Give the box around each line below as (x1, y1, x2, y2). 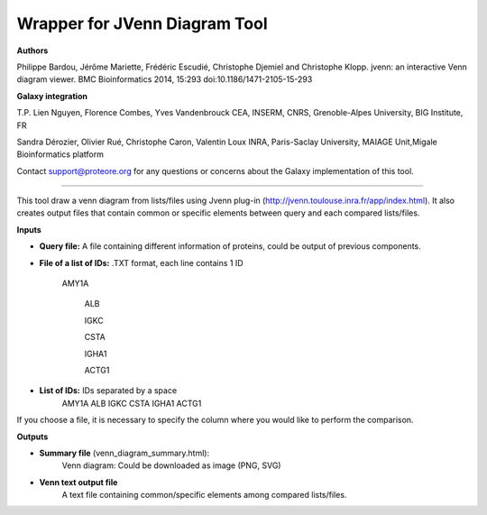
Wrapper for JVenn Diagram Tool (16, 14, 268, 33)
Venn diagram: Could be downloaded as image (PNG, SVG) (61, 460, 281, 471)
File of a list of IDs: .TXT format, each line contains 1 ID (39, 257, 243, 268)
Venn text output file (39, 476, 118, 487)
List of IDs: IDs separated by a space (39, 385, 178, 396)
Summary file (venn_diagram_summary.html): (39, 447, 210, 458)
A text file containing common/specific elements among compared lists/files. (61, 490, 347, 501)
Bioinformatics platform (16, 149, 104, 160)
